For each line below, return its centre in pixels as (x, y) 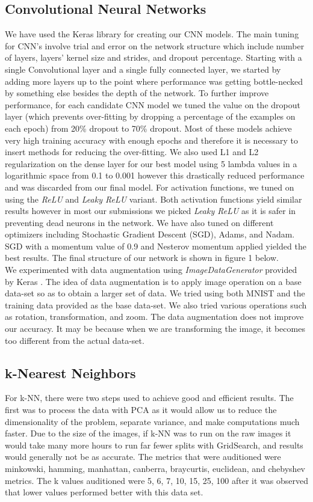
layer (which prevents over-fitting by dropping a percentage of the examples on (150, 116)
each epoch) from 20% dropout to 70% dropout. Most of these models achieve (148, 128)
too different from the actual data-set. (75, 340)
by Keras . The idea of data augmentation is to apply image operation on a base (153, 281)
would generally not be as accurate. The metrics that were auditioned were (143, 457)
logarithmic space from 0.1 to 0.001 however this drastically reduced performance (155, 175)
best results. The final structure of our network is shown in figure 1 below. (142, 258)
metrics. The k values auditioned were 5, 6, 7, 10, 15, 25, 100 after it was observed (157, 480)
